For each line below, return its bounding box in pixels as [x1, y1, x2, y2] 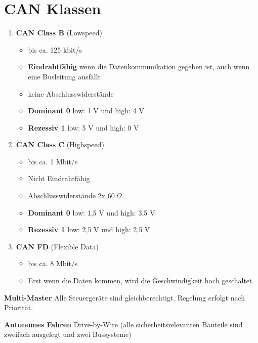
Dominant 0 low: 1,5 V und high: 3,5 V [28, 207, 155, 218]
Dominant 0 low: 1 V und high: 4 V [28, 105, 144, 116]
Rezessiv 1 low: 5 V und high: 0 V [28, 122, 139, 133]
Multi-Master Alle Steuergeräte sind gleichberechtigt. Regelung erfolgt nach [4, 292, 245, 303]
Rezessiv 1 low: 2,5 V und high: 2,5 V [28, 224, 150, 235]
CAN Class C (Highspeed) [16, 139, 104, 150]
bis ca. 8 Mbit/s [28, 258, 78, 269]
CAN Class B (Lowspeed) [16, 27, 102, 38]
